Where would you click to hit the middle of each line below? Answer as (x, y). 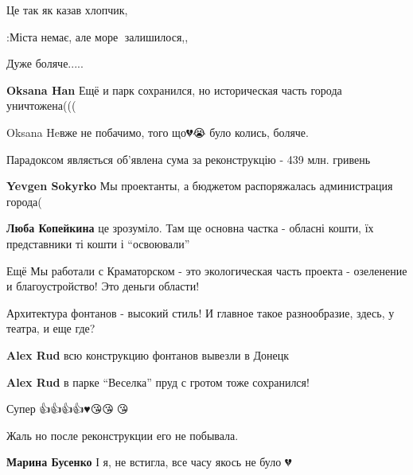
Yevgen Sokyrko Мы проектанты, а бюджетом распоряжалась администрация (200, 186)
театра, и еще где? (51, 328)
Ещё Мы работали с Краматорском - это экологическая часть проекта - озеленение (207, 270)
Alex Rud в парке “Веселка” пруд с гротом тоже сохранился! (158, 382)
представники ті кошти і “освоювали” (98, 243)
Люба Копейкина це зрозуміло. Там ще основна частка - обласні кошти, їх (190, 228)
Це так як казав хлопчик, (67, 10)
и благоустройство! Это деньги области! (103, 286)
